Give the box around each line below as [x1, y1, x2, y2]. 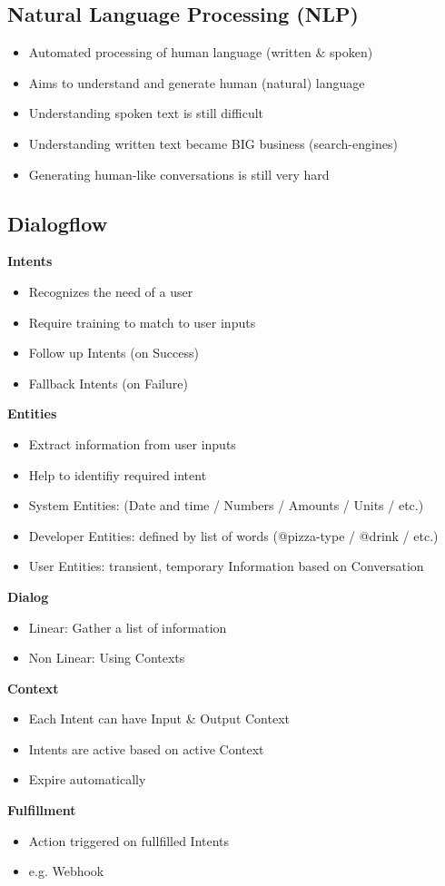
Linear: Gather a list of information [28, 617, 227, 636]
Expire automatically [28, 770, 146, 789]
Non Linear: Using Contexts [28, 648, 185, 667]
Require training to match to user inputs [28, 312, 256, 331]
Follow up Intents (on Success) [28, 343, 199, 362]
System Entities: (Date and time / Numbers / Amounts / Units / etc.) [28, 496, 424, 515]
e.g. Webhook [28, 861, 104, 881]
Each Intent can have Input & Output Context [28, 709, 291, 728]
